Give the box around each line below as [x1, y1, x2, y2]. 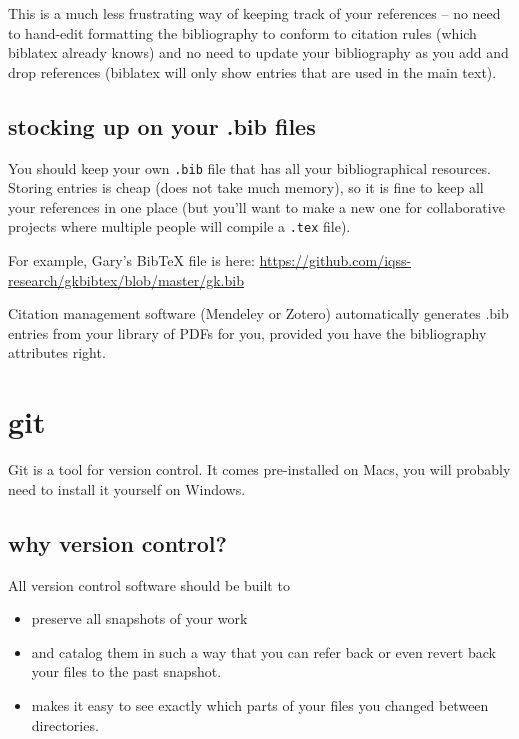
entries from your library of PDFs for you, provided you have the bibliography [8, 322, 487, 343]
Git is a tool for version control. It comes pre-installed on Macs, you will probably [8, 459, 511, 480]
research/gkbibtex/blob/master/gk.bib [8, 269, 244, 290]
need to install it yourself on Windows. [8, 478, 246, 499]
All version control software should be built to [8, 574, 290, 595]
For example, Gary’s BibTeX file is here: [8, 250, 255, 271]
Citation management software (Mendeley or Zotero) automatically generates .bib [8, 303, 509, 324]
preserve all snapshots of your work [31, 608, 248, 629]
